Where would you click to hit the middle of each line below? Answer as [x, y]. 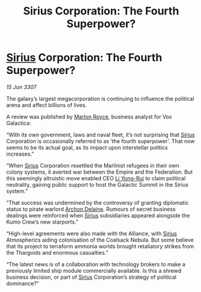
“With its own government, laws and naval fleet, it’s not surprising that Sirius [100, 135]
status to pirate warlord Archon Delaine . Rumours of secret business [91, 209]
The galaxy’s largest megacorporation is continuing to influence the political [100, 99]
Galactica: [19, 123]
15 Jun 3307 [22, 87]
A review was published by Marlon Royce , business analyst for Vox [89, 117]
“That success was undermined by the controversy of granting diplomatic [97, 202]
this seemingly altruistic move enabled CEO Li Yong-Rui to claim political [96, 178]
